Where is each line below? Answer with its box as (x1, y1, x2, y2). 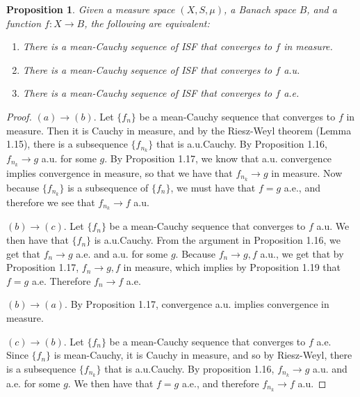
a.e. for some (6, 375, 60, 390)
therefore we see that (6, 194, 95, 209)
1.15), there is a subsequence (6, 137, 128, 151)
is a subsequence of (67, 180, 149, 194)
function (6, 15, 42, 30)
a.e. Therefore (31, 273, 91, 288)
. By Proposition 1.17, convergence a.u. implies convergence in (65, 297, 329, 311)
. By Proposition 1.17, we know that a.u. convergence (104, 151, 332, 166)
